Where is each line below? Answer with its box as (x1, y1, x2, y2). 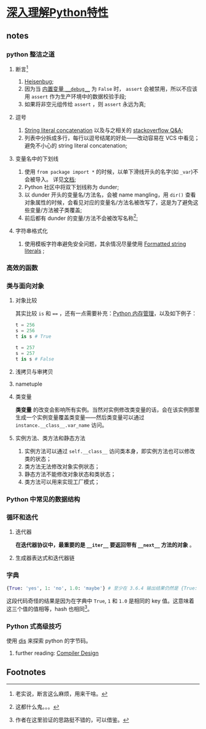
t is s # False (15, 356, 55, 362)
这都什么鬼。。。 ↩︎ (15, 703, 59, 710)
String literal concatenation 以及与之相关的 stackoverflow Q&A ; (24, 127, 183, 134)
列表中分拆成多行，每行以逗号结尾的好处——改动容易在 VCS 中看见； (24, 134, 200, 141)
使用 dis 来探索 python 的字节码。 (6, 637, 92, 644)
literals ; (24, 247, 45, 255)
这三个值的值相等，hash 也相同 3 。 (6, 604, 93, 612)
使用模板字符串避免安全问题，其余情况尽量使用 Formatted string (24, 240, 186, 248)
